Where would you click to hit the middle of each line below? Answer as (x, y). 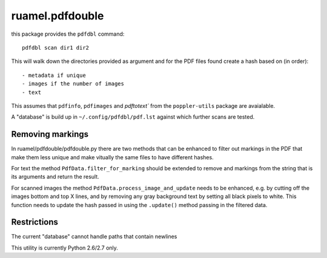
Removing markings (50, 134)
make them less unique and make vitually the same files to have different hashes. (113, 157)
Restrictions (35, 222)
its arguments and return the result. (55, 177)
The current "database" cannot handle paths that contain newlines (94, 237)
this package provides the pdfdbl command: (68, 34)
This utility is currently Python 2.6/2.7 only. (64, 248)
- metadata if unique (54, 75)
